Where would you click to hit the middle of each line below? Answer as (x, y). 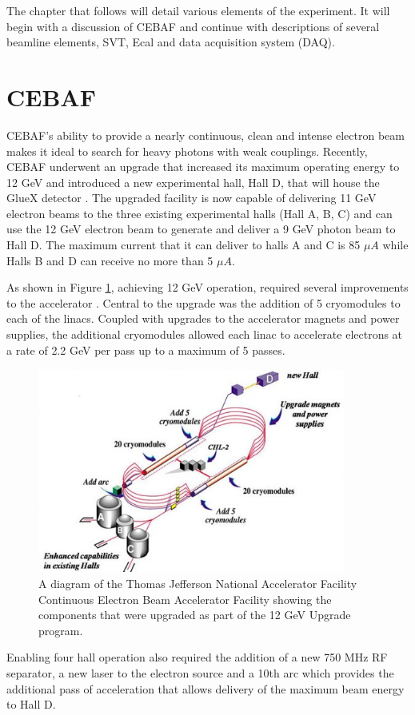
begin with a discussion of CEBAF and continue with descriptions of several (193, 26)
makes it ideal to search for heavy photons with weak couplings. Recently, (187, 151)
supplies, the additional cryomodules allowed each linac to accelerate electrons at (205, 334)
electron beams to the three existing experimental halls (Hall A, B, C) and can (200, 213)
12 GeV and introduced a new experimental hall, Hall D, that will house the (193, 182)
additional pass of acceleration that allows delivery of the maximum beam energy (206, 688)
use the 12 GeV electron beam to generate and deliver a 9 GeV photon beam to (201, 229)
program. (61, 630)
